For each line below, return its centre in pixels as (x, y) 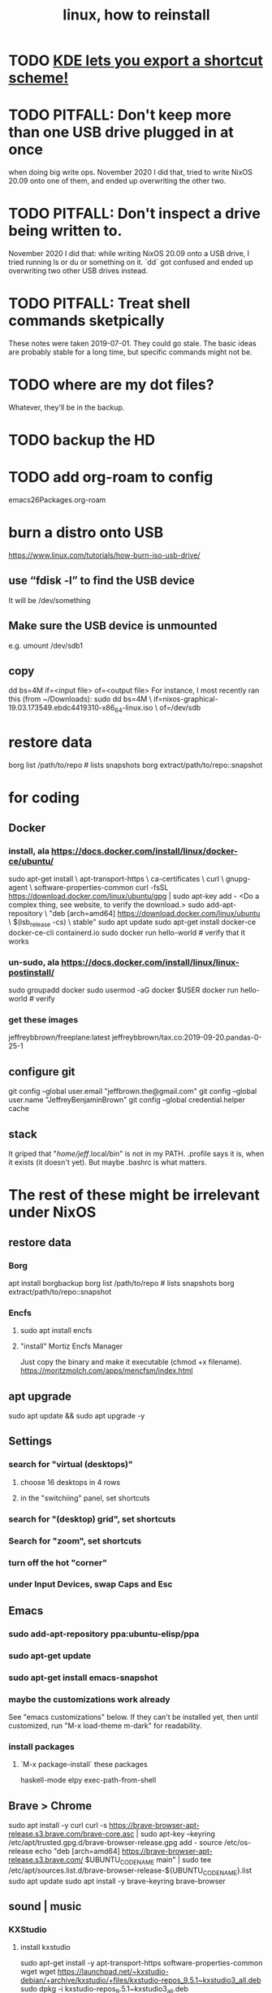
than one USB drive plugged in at (121, 132)
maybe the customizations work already (89, 1699)
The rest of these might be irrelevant (134, 1195)
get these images (43, 1020)
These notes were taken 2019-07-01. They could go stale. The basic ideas (133, 343)
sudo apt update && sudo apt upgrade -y (77, 1416)
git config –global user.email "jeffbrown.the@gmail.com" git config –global (133, 1092)
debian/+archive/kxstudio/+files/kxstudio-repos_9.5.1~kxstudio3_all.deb (140, 1980)
